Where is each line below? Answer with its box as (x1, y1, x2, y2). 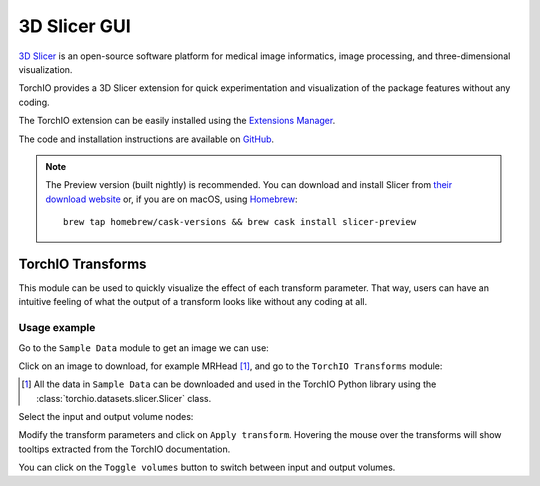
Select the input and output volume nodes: (18, 411, 194, 423)
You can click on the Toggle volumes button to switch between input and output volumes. (18, 461, 396, 474)
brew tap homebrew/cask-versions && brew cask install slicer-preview (63, 216, 417, 228)
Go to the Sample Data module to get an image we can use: (18, 341, 269, 354)
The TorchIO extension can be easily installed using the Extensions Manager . (18, 115, 336, 127)
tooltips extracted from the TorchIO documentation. (18, 443, 231, 455)
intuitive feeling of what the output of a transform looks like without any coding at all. (18, 296, 368, 308)
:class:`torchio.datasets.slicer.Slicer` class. (36, 392, 212, 404)
